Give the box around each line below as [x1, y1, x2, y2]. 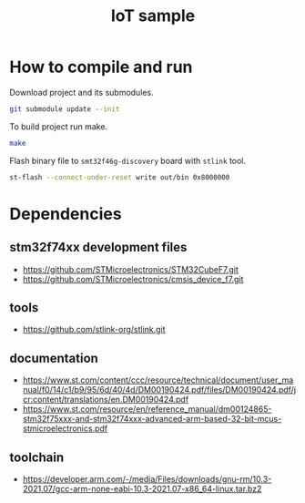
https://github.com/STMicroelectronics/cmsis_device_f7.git [22, 273, 244, 284]
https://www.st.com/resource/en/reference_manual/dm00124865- [22, 404, 272, 415]
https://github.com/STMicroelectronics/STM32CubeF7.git [22, 263, 239, 274]
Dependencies [9, 203, 122, 224]
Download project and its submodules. [9, 87, 154, 98]
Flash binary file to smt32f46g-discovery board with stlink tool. [9, 155, 247, 166]
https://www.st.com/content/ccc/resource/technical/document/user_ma [22, 375, 294, 385]
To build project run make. [9, 120, 107, 132]
